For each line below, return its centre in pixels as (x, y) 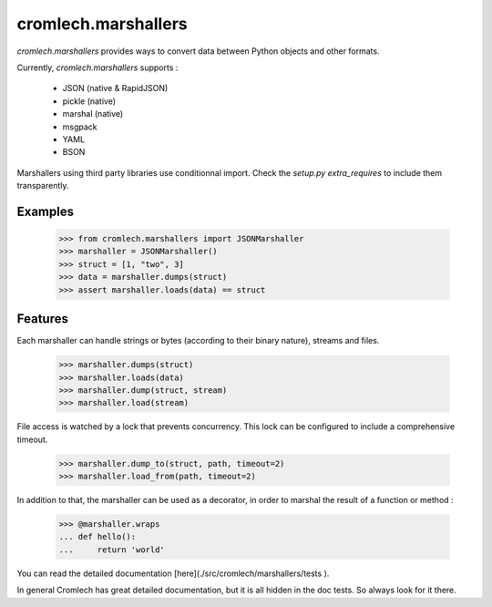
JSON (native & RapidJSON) (115, 88)
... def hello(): (97, 537)
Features (42, 319)
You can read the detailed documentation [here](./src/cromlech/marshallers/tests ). (173, 573)
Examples (46, 211)
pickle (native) (89, 101)
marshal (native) (93, 114)
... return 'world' (112, 550)
